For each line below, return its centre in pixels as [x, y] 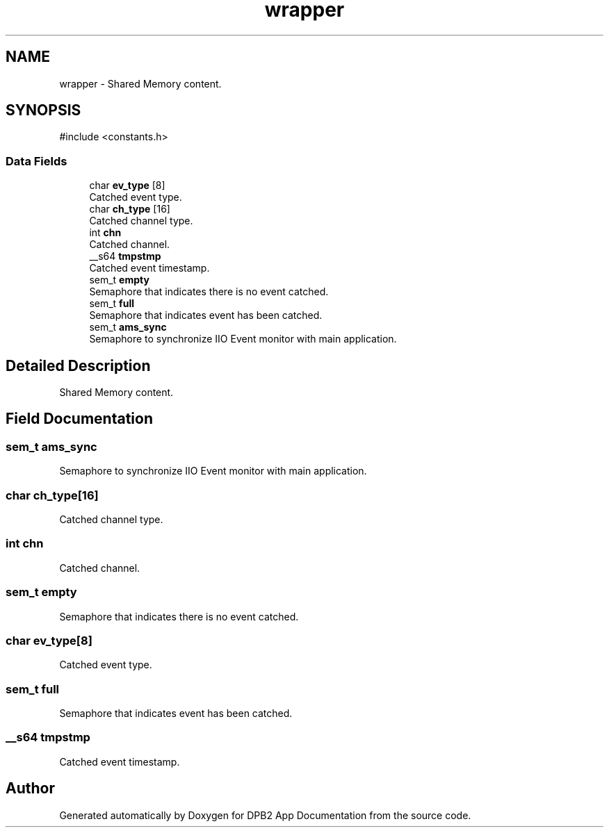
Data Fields [36, 161]
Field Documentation [79, 419]
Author [30, 789]
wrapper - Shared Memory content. [140, 83]
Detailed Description [78, 365]
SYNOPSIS [43, 110]
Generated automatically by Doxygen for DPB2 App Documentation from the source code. [265, 815]
